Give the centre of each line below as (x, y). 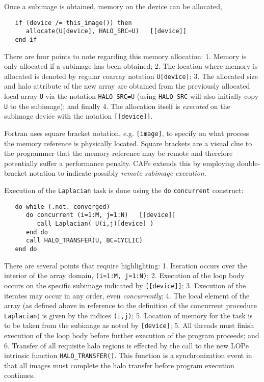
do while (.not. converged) (62, 207)
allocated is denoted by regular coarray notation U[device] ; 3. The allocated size (131, 76)
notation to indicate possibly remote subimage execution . (118, 173)
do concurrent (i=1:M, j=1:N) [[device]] (101, 215)
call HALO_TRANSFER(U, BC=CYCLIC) (84, 241)
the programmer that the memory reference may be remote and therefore (118, 153)
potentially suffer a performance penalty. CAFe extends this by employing (120, 163)
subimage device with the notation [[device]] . (78, 116)
